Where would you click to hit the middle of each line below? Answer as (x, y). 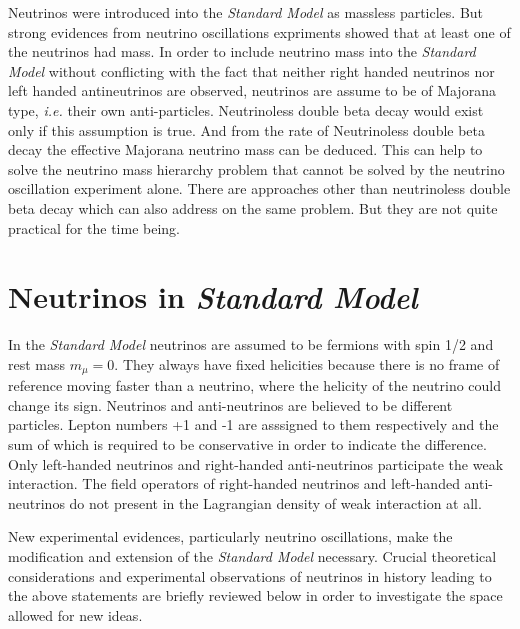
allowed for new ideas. (75, 614)
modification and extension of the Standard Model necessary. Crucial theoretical (252, 556)
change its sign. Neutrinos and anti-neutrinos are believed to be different (230, 404)
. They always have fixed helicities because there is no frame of (307, 363)
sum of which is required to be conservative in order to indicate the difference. (247, 444)
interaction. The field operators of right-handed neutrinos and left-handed (234, 483)
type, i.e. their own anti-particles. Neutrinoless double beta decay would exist (246, 109)
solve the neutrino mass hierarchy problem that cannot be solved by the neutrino (256, 168)
